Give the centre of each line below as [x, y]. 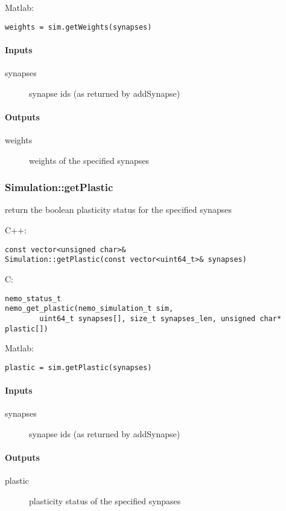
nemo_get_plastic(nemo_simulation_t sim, [89, 309]
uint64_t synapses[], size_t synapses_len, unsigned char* [160, 318]
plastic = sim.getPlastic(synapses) [78, 367]
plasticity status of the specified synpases [105, 500]
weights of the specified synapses [89, 160]
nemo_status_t [33, 298]
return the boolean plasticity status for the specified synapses [118, 210]
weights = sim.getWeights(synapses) [78, 27]
